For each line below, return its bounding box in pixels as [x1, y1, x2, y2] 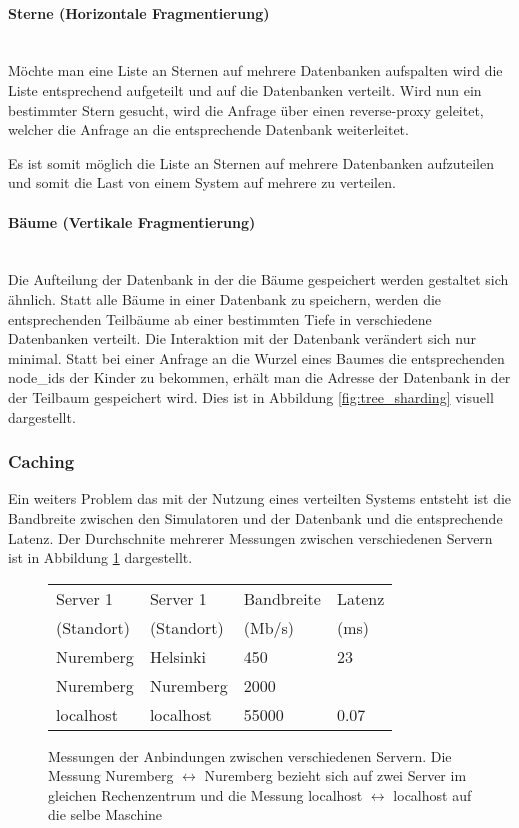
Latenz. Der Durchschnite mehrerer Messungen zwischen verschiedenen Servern [8, 527, 493, 548]
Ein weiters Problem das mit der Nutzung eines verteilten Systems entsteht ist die [8, 488, 512, 509]
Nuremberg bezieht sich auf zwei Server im [204, 765, 467, 786]
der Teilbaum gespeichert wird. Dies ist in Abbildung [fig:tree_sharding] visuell [8, 386, 494, 407]
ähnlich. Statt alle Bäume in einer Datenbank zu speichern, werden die [8, 288, 442, 309]
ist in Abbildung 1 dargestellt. [8, 547, 193, 568]
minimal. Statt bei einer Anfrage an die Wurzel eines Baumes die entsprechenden [8, 347, 505, 368]
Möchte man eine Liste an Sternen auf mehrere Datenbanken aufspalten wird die [8, 60, 503, 81]
